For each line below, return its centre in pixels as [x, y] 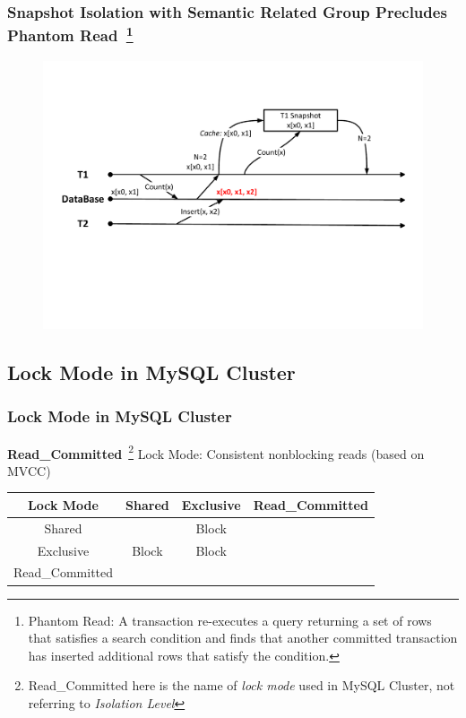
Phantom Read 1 [70, 34]
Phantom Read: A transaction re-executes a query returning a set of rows [230, 620]
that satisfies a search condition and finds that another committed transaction [243, 638]
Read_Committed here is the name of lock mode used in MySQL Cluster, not [242, 685]
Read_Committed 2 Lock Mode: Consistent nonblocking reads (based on [216, 452]
